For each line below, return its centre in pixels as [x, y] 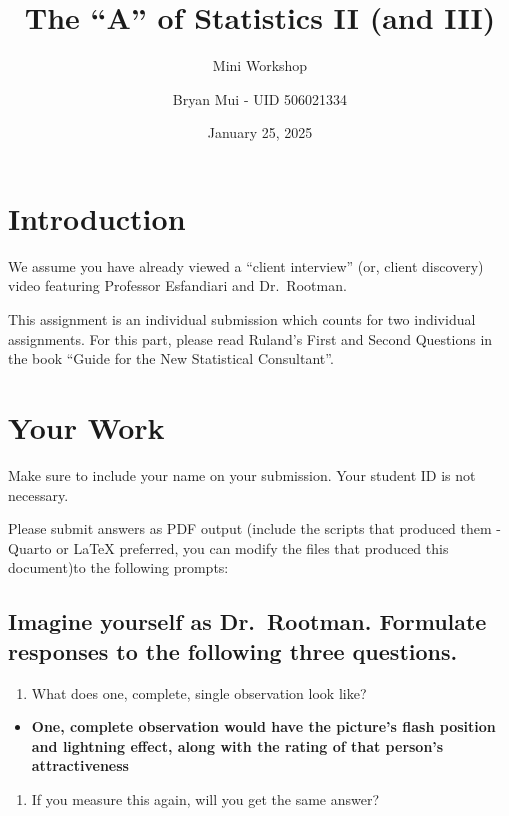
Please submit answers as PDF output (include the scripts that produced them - [254, 528]
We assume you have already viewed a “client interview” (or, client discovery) [246, 265]
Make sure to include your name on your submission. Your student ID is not [242, 474]
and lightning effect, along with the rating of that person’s [237, 745]
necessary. [38, 494]
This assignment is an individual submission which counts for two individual [242, 319]
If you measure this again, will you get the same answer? [205, 798]
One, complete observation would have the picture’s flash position [263, 726]
